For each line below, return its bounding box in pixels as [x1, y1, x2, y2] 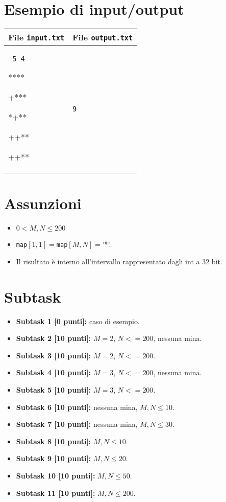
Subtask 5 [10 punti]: [16, 384, 91, 395]
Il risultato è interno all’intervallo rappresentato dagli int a [16, 256, 200, 266]
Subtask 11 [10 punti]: [16, 487, 95, 498]
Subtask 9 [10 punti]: [16, 453, 91, 464]
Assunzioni [4, 193, 82, 214]
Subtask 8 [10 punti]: [16, 436, 91, 446]
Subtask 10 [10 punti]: [16, 470, 95, 481]
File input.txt [8, 31, 65, 43]
